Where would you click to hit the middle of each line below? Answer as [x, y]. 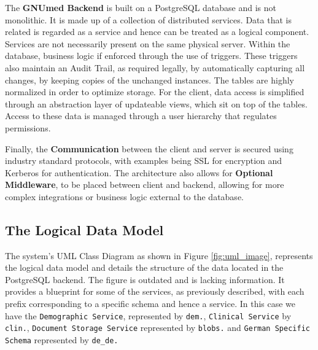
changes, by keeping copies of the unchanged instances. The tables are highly [149, 80]
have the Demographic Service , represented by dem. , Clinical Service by [148, 315]
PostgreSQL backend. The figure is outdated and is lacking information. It [145, 279]
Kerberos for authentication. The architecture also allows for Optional [139, 172]
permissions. [28, 127]
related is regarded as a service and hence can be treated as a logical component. [157, 32]
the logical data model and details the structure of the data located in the [144, 267]
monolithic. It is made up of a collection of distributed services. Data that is [148, 19]
